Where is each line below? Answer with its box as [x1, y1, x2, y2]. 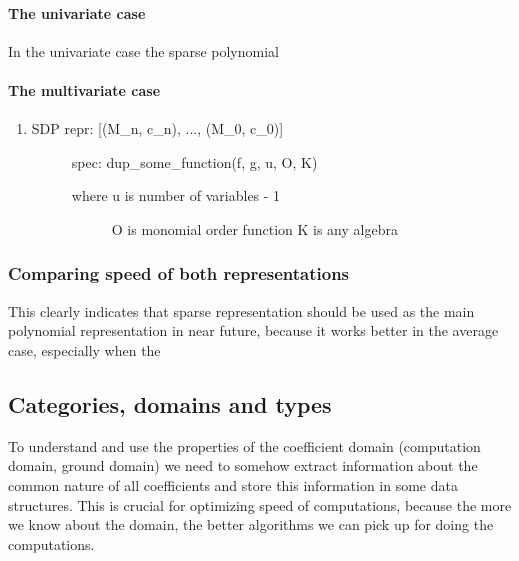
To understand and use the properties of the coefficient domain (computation [8, 435, 481, 456]
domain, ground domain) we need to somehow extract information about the [8, 455, 478, 476]
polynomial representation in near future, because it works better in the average [8, 320, 499, 341]
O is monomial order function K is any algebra [111, 218, 398, 239]
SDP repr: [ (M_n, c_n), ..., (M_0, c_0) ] [31, 118, 284, 139]
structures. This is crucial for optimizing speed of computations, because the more [8, 494, 512, 515]
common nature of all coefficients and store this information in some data [8, 474, 458, 495]
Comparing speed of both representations [8, 261, 350, 286]
